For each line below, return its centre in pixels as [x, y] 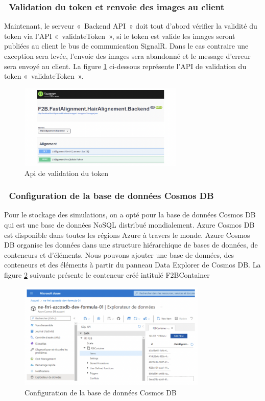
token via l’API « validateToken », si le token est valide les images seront [120, 36]
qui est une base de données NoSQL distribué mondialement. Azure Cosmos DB [129, 224]
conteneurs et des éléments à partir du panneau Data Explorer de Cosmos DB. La [132, 265]
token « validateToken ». [44, 76]
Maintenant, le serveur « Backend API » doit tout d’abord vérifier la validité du [131, 26]
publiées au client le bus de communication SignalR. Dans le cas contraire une [126, 46]
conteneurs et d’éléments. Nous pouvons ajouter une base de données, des [119, 254]
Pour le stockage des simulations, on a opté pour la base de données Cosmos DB [130, 215]
